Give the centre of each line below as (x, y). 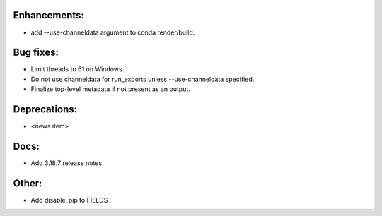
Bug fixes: (36, 53)
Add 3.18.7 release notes (66, 163)
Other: (28, 183)
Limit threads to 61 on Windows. (77, 69)
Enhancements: (49, 15)
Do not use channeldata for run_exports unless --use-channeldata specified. (143, 79)
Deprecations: (45, 109)
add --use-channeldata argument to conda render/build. (113, 32)
